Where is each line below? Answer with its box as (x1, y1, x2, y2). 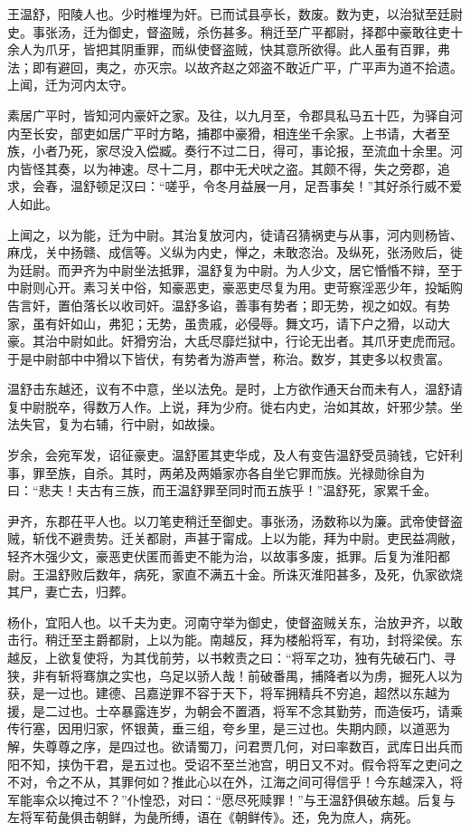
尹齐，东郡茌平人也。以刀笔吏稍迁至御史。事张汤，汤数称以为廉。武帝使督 (7, 511, 450, 530)
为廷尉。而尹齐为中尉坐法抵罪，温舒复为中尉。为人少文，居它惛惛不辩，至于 (7, 260, 463, 279)
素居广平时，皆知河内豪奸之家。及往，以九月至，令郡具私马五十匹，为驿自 (7, 105, 450, 124)
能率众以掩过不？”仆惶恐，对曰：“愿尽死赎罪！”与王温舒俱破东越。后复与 (19, 789, 456, 808)
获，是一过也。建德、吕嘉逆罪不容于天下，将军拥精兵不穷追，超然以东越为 (7, 684, 450, 703)
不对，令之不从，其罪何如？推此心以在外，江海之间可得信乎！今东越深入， (7, 772, 450, 791)
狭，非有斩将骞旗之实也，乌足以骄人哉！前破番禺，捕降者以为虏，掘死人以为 (7, 665, 463, 684)
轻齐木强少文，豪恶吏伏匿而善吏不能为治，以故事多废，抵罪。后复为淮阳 (7, 547, 437, 566)
